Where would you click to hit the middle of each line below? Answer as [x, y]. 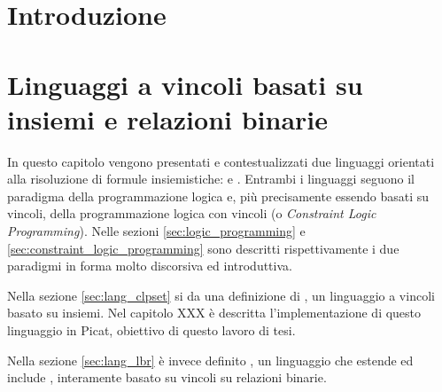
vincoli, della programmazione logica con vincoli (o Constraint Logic [192, 213]
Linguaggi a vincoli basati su [185, 84]
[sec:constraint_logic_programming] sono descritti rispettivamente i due [203, 248]
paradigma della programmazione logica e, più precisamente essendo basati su [218, 196]
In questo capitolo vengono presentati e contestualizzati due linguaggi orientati [221, 161]
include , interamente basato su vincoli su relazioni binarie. [167, 377]
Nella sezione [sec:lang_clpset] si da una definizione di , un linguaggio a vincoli [221, 295]
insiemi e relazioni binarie [168, 118]
